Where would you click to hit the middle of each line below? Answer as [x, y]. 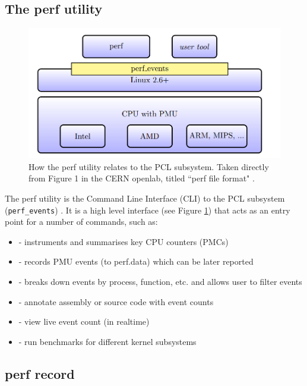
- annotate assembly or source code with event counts [116, 301]
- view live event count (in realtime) [84, 321]
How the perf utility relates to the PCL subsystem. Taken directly [149, 166]
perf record [40, 373]
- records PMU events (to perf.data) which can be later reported [136, 261]
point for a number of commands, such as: [81, 222]
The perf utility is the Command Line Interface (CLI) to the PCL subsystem [145, 198]
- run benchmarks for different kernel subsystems [107, 341]
